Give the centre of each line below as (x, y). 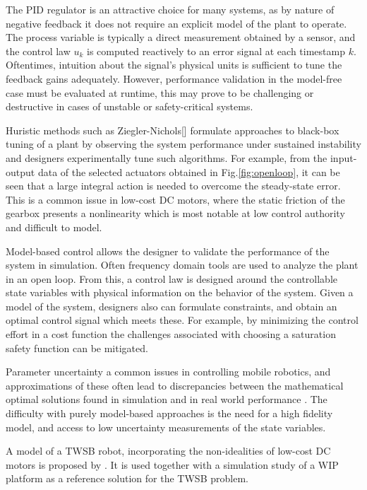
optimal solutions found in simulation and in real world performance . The (167, 399)
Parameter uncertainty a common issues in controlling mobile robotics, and (168, 372)
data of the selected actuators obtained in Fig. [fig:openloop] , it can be (189, 171)
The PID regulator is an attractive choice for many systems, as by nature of (170, 9)
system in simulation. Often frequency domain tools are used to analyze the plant (182, 265)
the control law (38, 51)
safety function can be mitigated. (77, 348)
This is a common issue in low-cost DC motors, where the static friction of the (175, 199)
